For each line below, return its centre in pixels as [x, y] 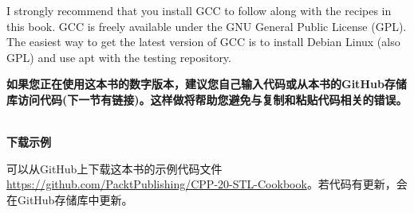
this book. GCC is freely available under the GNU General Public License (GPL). [207, 26]
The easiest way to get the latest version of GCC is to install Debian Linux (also [203, 42]
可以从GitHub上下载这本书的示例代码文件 [114, 168]
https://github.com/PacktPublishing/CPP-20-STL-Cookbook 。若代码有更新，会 [207, 184]
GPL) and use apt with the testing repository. [119, 57]
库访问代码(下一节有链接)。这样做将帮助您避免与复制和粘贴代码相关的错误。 [207, 99]
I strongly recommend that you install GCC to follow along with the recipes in [199, 10]
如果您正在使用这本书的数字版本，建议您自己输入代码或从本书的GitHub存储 [207, 84]
